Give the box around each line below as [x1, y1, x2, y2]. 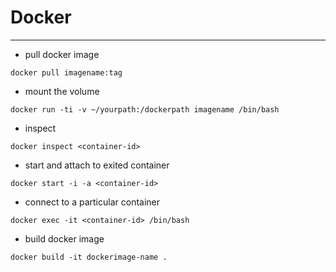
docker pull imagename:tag [10, 67, 123, 78]
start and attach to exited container [24, 159, 170, 171]
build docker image [24, 232, 105, 245]
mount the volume [24, 85, 100, 97]
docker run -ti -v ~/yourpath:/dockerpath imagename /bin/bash [10, 104, 280, 115]
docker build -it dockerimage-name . [10, 252, 168, 262]
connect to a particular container [24, 196, 161, 208]
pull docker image [24, 48, 100, 60]
